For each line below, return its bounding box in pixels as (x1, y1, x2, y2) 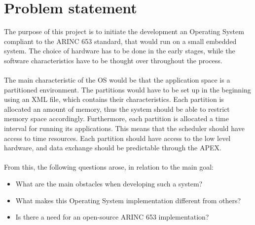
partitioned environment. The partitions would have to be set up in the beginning (4, 84, 251, 94)
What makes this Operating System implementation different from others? (15, 195, 241, 205)
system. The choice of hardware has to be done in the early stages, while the (4, 45, 235, 56)
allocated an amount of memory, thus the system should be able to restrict (4, 103, 230, 114)
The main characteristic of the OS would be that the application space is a (4, 75, 230, 85)
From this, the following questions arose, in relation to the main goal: (4, 162, 214, 172)
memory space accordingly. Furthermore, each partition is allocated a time (4, 113, 229, 124)
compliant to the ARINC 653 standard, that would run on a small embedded (4, 36, 237, 46)
